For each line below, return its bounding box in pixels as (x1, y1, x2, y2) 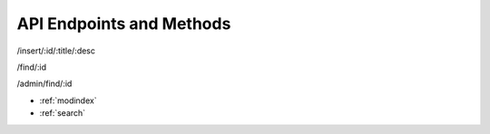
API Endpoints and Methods (16, 14, 231, 33)
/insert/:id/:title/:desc (16, 45, 95, 56)
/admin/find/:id (16, 78, 73, 90)
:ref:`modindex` (39, 95, 97, 106)
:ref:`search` (39, 108, 86, 119)
